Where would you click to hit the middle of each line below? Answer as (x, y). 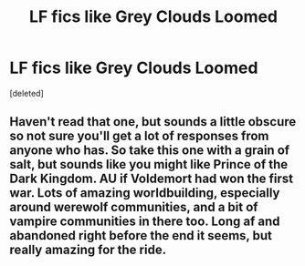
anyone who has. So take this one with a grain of (150, 151)
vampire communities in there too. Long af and (145, 222)
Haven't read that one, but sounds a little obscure (153, 122)
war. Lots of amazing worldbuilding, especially (145, 193)
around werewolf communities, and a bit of (134, 207)
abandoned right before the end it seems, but (141, 235)
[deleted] (26, 93)
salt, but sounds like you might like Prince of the (149, 164)
